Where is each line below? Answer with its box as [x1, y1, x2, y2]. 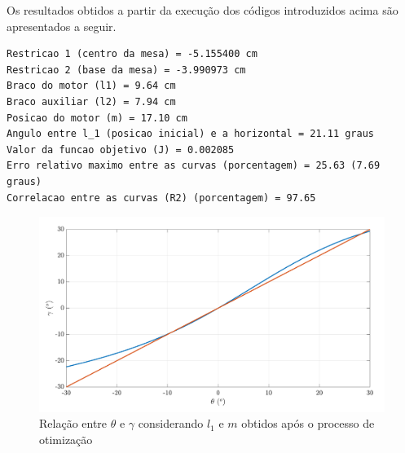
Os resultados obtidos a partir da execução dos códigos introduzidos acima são [7, 2, 398, 18]
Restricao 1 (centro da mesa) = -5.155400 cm [7, 48, 258, 60]
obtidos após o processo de [241, 415, 375, 432]
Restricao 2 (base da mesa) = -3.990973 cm [7, 64, 246, 76]
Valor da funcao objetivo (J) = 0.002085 [7, 143, 235, 156]
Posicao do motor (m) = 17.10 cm [7, 112, 187, 124]
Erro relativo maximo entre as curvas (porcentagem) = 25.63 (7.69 [7, 160, 381, 172]
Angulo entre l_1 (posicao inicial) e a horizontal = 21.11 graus [7, 128, 375, 140]
